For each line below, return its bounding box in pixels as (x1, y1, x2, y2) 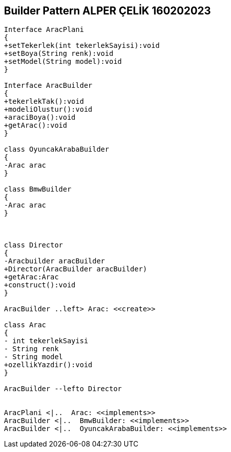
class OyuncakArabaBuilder (4, 145, 109, 154)
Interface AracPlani (4, 25, 84, 34)
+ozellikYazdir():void (4, 361, 93, 369)
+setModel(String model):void (4, 57, 122, 66)
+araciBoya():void (4, 113, 76, 122)
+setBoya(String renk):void (4, 49, 114, 58)
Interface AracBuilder (4, 81, 93, 90)
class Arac (4, 321, 46, 329)
